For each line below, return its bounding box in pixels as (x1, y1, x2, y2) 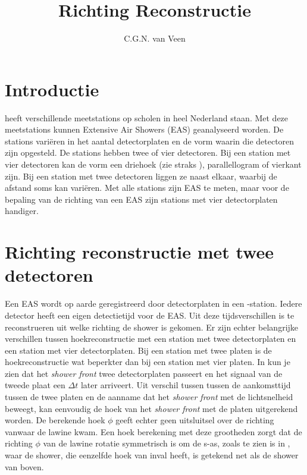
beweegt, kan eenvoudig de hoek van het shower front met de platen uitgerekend (5, 402, 298, 414)
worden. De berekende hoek (5, 414, 105, 426)
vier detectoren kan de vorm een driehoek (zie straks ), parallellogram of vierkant (5, 158, 302, 171)
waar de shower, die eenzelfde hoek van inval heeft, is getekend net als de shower (5, 449, 299, 461)
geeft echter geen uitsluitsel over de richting (115, 414, 274, 426)
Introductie (5, 77, 99, 101)
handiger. (5, 205, 39, 217)
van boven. (5, 460, 44, 473)
